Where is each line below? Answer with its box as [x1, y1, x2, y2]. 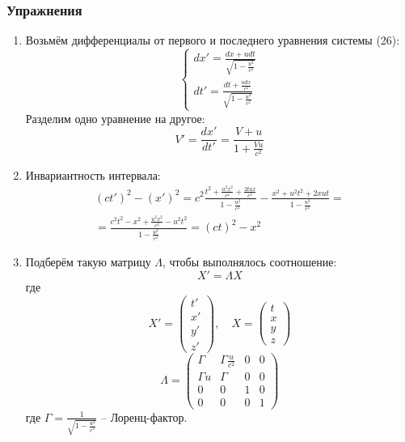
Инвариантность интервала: [25, 166, 161, 183]
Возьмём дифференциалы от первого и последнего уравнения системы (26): [25, 32, 400, 49]
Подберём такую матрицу [25, 253, 151, 270]
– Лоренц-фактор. [100, 408, 188, 425]
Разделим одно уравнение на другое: [25, 109, 205, 126]
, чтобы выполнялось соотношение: [162, 253, 337, 270]
